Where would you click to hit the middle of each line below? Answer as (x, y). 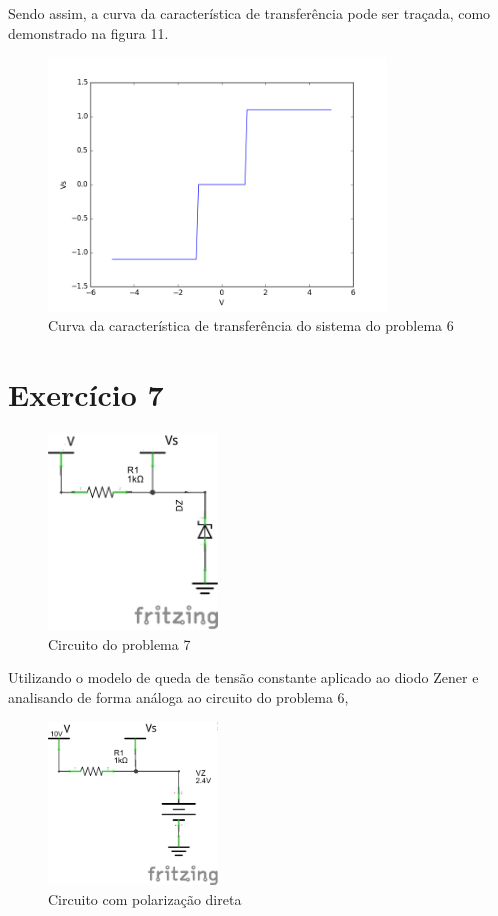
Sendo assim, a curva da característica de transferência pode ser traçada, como (249, 13)
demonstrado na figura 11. (88, 32)
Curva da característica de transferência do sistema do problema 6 (251, 325)
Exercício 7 (86, 393)
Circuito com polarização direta (145, 898)
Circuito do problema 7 (119, 643)
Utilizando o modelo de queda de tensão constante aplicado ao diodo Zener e (243, 677)
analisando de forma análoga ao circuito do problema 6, (178, 697)
